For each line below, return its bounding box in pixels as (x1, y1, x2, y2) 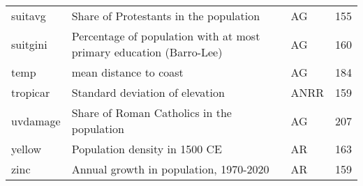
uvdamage (11, 112, 61, 129)
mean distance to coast (71, 64, 184, 80)
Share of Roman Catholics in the (71, 104, 232, 121)
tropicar (11, 84, 50, 100)
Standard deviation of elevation (71, 84, 225, 100)
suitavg (11, 8, 46, 24)
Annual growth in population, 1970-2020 (71, 161, 269, 177)
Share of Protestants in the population (71, 8, 260, 24)
